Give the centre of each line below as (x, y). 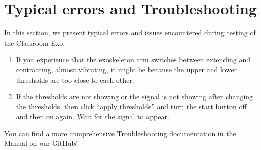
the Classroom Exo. (35, 42)
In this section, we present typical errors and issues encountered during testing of (130, 33)
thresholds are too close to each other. (75, 79)
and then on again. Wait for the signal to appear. (92, 116)
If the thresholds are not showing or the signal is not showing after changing (135, 97)
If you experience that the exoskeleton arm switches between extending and (133, 60)
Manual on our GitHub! (41, 143)
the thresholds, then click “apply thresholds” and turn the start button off (131, 106)
